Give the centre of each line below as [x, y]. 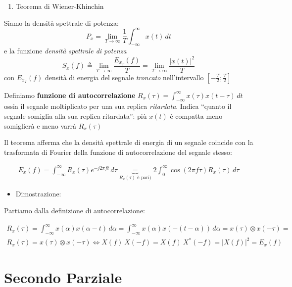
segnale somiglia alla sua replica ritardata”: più [75, 116]
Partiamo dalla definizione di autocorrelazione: [75, 211]
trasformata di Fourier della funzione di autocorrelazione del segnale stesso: [118, 152]
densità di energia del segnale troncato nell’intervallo [124, 77]
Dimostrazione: [38, 194]
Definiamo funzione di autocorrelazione [70, 95]
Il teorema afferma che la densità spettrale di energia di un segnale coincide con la [129, 142]
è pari [143, 177]
